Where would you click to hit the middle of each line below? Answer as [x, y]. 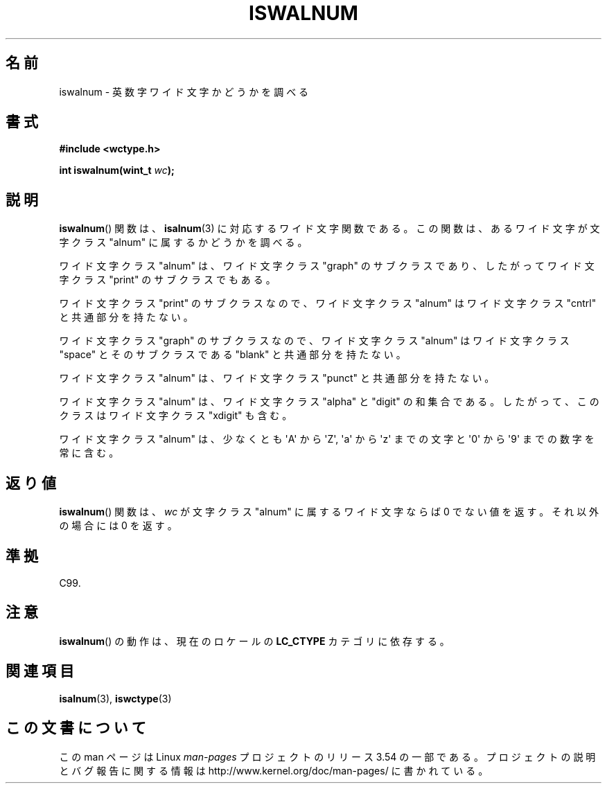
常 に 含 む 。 [89, 453]
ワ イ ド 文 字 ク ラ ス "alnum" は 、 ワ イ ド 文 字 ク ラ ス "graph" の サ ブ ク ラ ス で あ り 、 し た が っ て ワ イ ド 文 [327, 266]
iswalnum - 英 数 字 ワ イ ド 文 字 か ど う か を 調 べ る [184, 91]
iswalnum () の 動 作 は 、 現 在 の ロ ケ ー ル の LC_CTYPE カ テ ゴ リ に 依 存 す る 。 [254, 641]
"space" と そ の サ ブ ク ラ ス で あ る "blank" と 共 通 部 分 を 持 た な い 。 [232, 355]
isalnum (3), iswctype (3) [115, 698]
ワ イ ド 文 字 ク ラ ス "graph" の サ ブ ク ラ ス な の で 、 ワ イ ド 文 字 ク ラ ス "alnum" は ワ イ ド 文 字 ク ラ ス [314, 341]
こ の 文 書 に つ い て [76, 728]
